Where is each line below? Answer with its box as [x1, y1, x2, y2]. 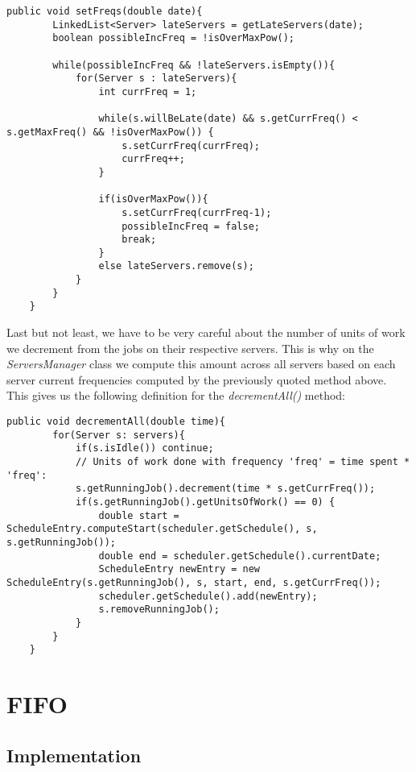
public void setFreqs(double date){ [6, 6, 203, 17]
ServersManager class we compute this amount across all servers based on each [6, 355, 396, 372]
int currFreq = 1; [98, 85, 197, 98]
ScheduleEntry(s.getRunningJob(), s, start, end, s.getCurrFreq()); [6, 576, 381, 588]
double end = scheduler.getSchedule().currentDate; [98, 550, 381, 562]
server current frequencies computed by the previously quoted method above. [6, 371, 387, 388]
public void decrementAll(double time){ [6, 416, 226, 428]
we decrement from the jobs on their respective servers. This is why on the [6, 339, 374, 356]
